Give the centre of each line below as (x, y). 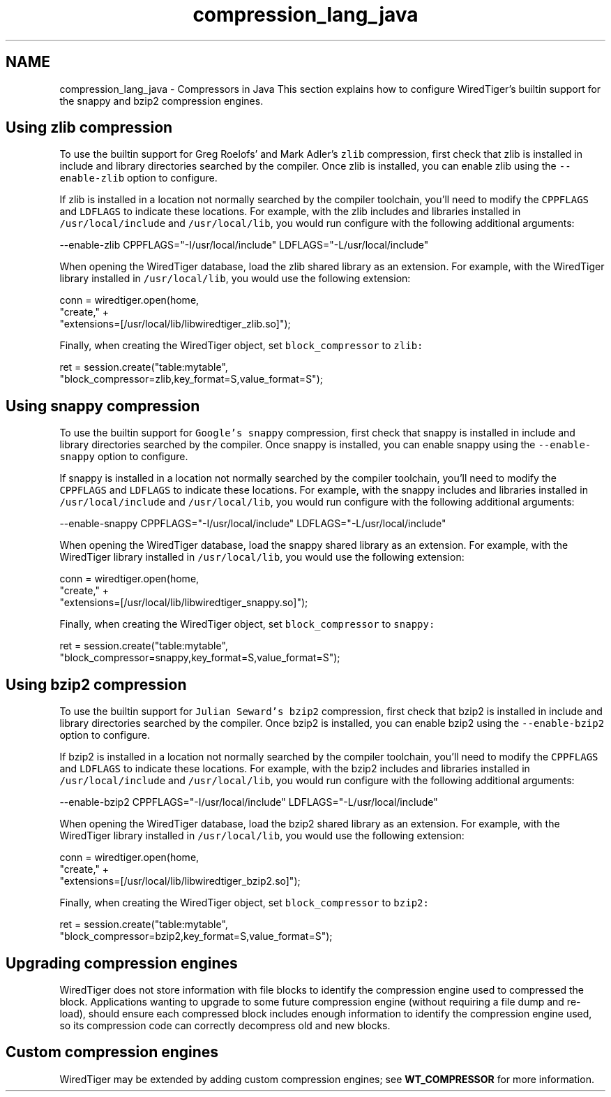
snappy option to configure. (124, 457)
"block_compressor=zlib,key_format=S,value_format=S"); (191, 379)
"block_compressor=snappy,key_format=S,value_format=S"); (200, 658)
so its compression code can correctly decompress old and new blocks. (225, 1025)
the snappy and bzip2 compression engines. (161, 101)
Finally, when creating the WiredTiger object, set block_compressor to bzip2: (244, 903)
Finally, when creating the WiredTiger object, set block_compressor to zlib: (241, 346)
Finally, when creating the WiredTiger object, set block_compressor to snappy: (247, 624)
